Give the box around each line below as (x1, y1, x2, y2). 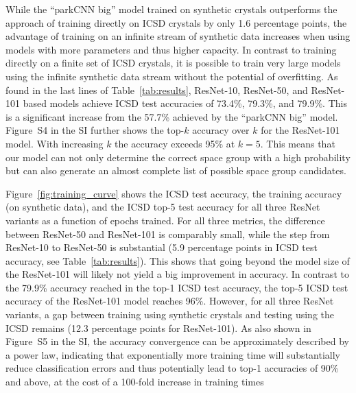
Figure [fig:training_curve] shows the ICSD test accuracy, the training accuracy (5, 186, 342, 200)
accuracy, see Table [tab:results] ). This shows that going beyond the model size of (5, 253, 350, 267)
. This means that (260, 136, 335, 150)
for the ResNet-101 (261, 123, 340, 137)
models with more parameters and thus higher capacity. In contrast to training (5, 42, 337, 56)
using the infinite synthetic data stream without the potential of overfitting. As (5, 69, 338, 83)
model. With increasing (5, 136, 104, 150)
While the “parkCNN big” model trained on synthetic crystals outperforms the (5, 2, 337, 16)
